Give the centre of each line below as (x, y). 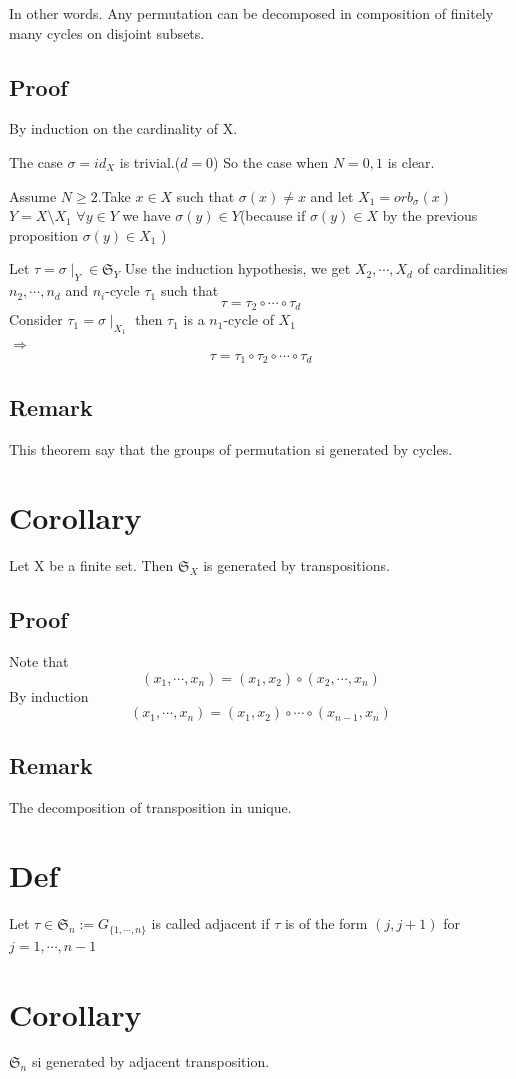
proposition (43, 234)
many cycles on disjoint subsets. (107, 32)
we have (146, 215)
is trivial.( (150, 161)
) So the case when (271, 161)
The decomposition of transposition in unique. (150, 806)
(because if (272, 215)
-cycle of (248, 319)
